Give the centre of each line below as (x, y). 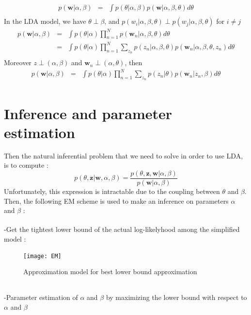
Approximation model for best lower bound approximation (110, 271)
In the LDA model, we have (45, 21)
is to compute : (26, 165)
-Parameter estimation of (41, 297)
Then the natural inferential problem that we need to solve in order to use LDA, (124, 155)
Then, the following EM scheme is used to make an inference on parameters (116, 201)
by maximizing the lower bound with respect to (176, 297)
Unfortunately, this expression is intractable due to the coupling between (112, 191)
